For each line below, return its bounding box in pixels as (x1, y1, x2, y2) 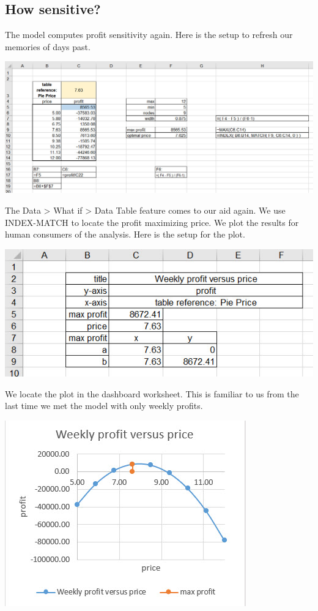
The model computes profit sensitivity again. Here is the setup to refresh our (5, 28, 293, 41)
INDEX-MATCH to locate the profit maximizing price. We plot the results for (5, 216, 299, 228)
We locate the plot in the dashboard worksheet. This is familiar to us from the (5, 387, 299, 400)
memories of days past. (5, 40, 91, 53)
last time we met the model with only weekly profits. (5, 399, 203, 412)
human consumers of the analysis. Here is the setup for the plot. (5, 228, 245, 241)
